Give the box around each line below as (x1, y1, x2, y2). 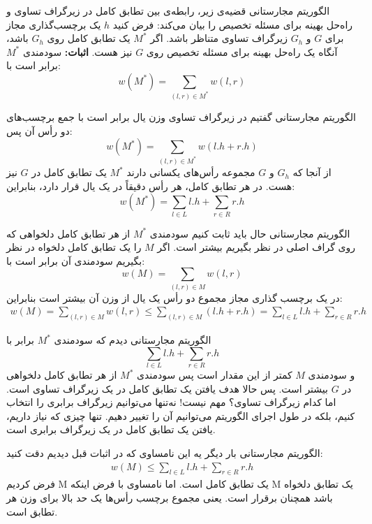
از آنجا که (292, 165, 332, 180)
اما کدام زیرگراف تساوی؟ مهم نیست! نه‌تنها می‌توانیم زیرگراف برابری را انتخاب (6, 395, 336, 409)
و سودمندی (308, 367, 355, 382)
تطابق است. (6, 504, 58, 518)
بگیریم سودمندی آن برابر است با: (6, 253, 145, 268)
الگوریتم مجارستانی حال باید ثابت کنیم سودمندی (149, 226, 350, 240)
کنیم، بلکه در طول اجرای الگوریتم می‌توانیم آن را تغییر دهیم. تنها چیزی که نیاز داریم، (6, 408, 355, 423)
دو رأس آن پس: (6, 123, 73, 138)
